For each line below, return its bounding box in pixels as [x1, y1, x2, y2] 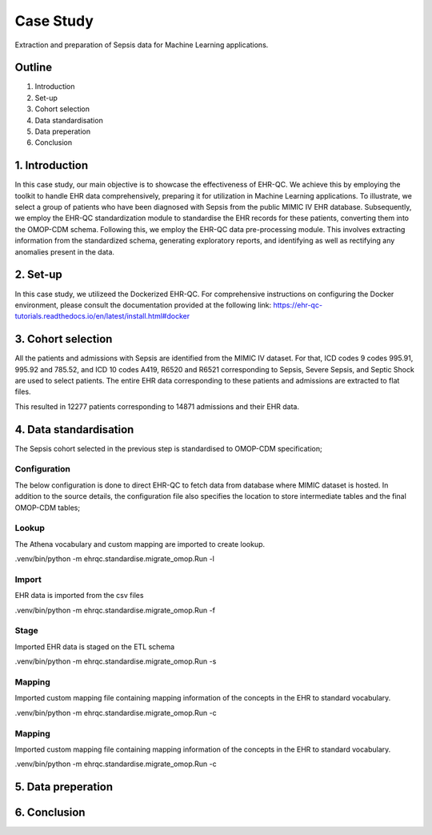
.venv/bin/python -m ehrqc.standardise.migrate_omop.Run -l [14, 554, 215, 564]
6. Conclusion [14, 805, 86, 820]
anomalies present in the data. [14, 247, 115, 256]
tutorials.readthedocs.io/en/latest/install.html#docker [14, 311, 190, 321]
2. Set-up [14, 268, 63, 282]
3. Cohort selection [14, 332, 113, 346]
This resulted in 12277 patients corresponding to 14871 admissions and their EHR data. [14, 401, 300, 411]
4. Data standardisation [14, 423, 134, 436]
